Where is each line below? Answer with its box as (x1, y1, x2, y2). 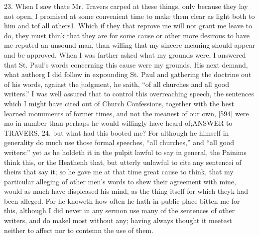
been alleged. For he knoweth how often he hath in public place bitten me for (4, 195, 240, 206)
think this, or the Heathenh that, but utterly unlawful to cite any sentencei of (4, 157, 242, 167)
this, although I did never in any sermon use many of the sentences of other (4, 205, 235, 216)
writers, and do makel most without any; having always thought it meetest (4, 215, 232, 226)
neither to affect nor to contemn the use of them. (4, 225, 153, 235)
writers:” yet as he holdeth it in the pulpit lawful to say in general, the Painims (4, 147, 247, 157)
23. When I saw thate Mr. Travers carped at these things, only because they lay (4, 1, 248, 11)
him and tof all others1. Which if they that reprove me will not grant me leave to (4, 20, 252, 31)
